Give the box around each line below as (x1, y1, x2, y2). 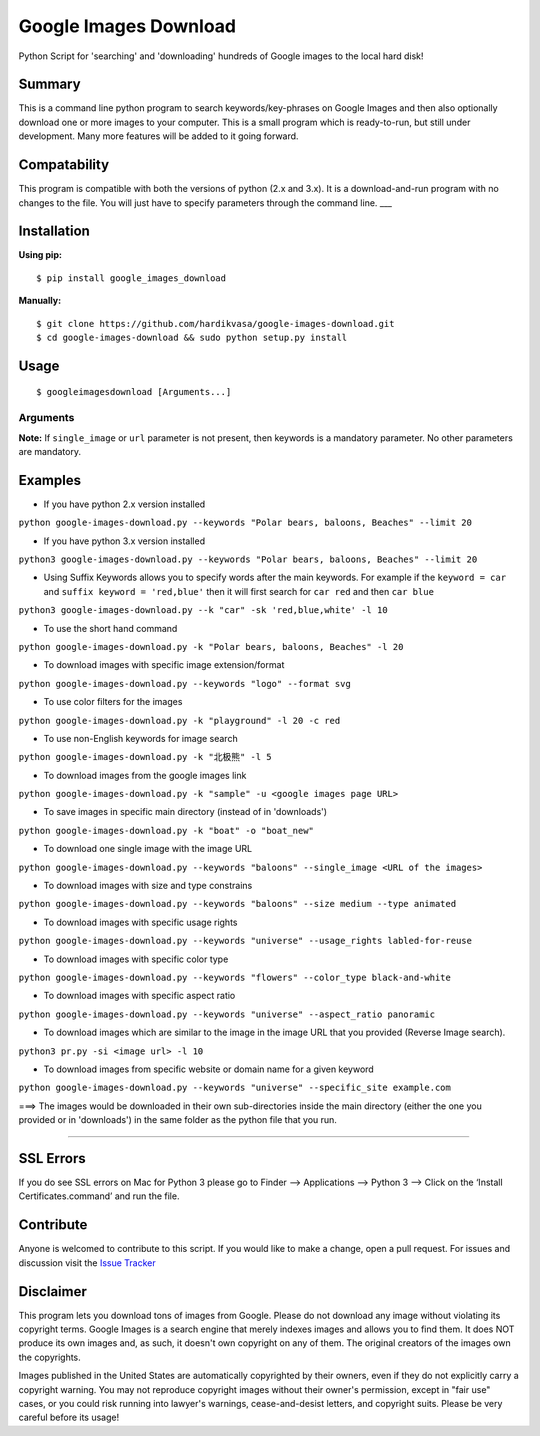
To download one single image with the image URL (43, 843, 253, 855)
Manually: (18, 295, 62, 307)
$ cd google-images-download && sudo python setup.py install (36, 332, 348, 343)
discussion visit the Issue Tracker (18, 1256, 157, 1269)
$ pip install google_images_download (36, 272, 227, 284)
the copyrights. (18, 1351, 82, 1363)
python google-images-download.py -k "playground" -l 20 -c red (18, 715, 341, 726)
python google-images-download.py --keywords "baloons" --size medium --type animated (18, 898, 457, 910)
